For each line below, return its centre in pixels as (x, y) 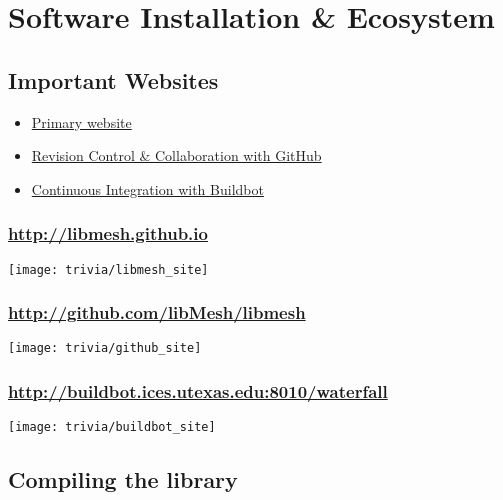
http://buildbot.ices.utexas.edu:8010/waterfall (198, 391)
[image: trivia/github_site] (105, 348)
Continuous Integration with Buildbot (147, 188)
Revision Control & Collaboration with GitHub (176, 155)
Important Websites (113, 79)
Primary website (81, 121)
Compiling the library (123, 479)
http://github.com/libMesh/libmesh (157, 312)
